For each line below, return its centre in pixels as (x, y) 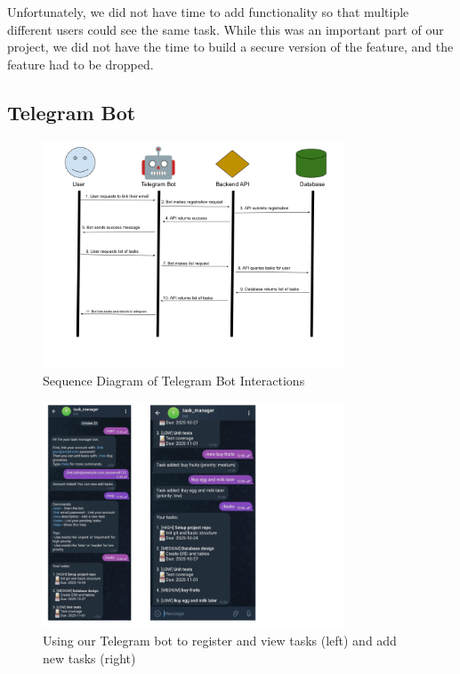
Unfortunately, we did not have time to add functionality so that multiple (208, 12)
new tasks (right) (89, 658)
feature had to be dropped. (81, 64)
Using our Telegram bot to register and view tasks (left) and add (220, 641)
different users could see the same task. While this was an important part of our (226, 29)
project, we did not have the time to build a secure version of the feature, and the (230, 47)
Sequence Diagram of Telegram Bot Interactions (174, 380)
